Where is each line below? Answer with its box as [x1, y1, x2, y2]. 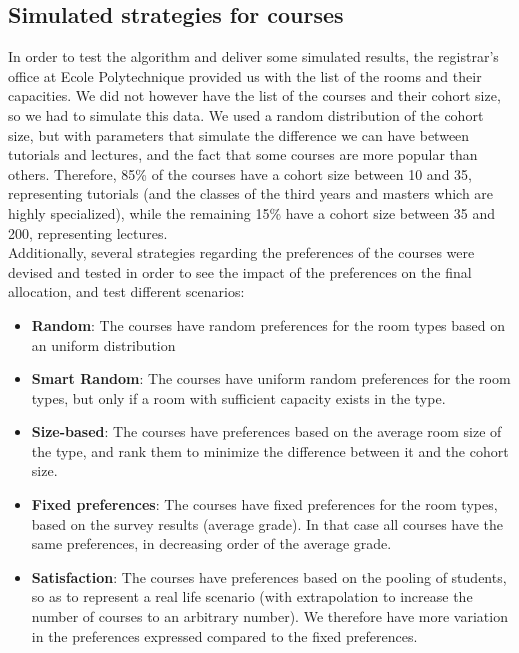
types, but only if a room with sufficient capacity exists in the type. [31, 387, 446, 408]
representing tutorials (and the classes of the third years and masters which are [8, 183, 494, 204]
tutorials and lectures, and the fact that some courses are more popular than [8, 144, 478, 165]
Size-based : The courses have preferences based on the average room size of [31, 421, 502, 442]
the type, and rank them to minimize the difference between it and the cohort [31, 440, 509, 461]
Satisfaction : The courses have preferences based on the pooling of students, [31, 566, 507, 587]
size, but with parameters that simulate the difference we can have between [8, 124, 470, 145]
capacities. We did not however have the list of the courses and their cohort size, [8, 85, 501, 106]
